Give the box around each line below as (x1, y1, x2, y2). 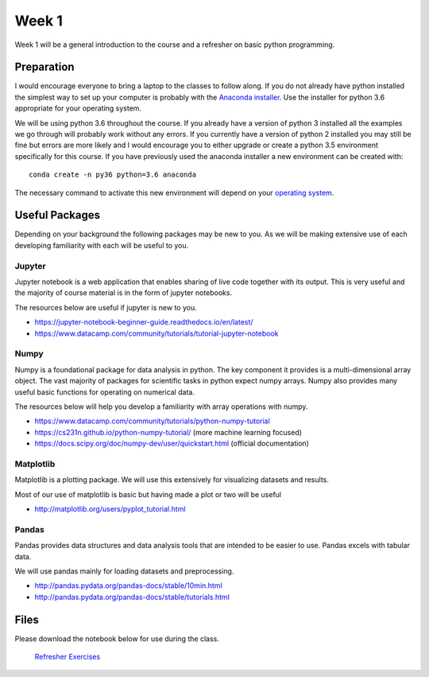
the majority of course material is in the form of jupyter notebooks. (14, 288, 233, 298)
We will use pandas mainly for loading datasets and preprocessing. (14, 566, 234, 576)
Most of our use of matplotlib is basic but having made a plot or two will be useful (14, 489, 282, 499)
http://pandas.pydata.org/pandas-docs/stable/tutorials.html (34, 592, 230, 601)
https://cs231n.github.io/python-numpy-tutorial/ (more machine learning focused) (34, 427, 302, 437)
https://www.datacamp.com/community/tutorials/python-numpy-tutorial (34, 416, 270, 426)
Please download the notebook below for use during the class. (14, 633, 220, 644)
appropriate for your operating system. (14, 103, 142, 113)
